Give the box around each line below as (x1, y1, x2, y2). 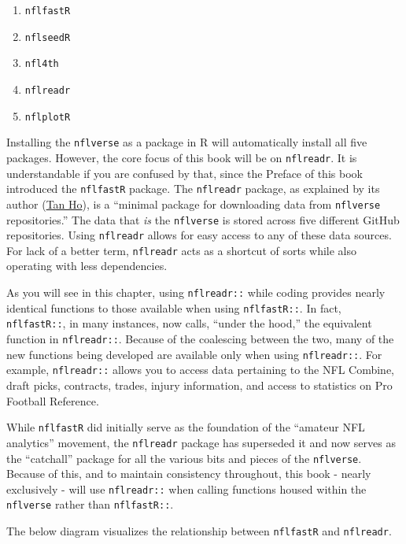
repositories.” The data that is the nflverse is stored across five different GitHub (6, 211, 400, 228)
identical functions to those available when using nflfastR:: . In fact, (6, 299, 341, 316)
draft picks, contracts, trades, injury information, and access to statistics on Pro (6, 377, 393, 393)
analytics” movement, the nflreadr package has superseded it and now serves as (6, 434, 396, 450)
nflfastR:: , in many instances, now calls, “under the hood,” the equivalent (6, 315, 372, 331)
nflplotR (24, 111, 71, 123)
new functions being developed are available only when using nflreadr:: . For (6, 346, 382, 362)
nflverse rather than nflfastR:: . (6, 496, 174, 513)
